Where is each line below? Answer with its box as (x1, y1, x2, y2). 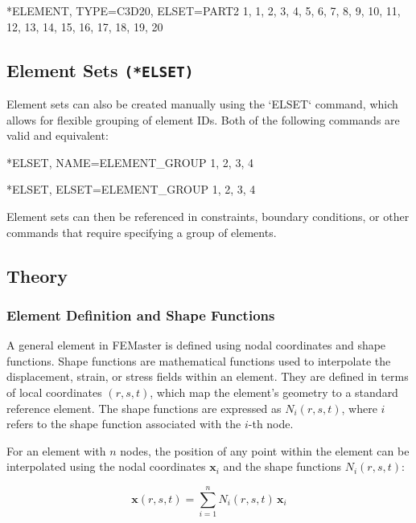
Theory (6, 263, 68, 288)
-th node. (248, 415, 294, 432)
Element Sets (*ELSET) (6, 57, 194, 82)
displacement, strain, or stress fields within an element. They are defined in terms (6, 368, 409, 385)
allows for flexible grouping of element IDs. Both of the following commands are (6, 111, 400, 128)
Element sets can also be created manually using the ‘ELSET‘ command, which (6, 95, 398, 112)
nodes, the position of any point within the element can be (120, 442, 410, 459)
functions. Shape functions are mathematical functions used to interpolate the (6, 352, 391, 369)
